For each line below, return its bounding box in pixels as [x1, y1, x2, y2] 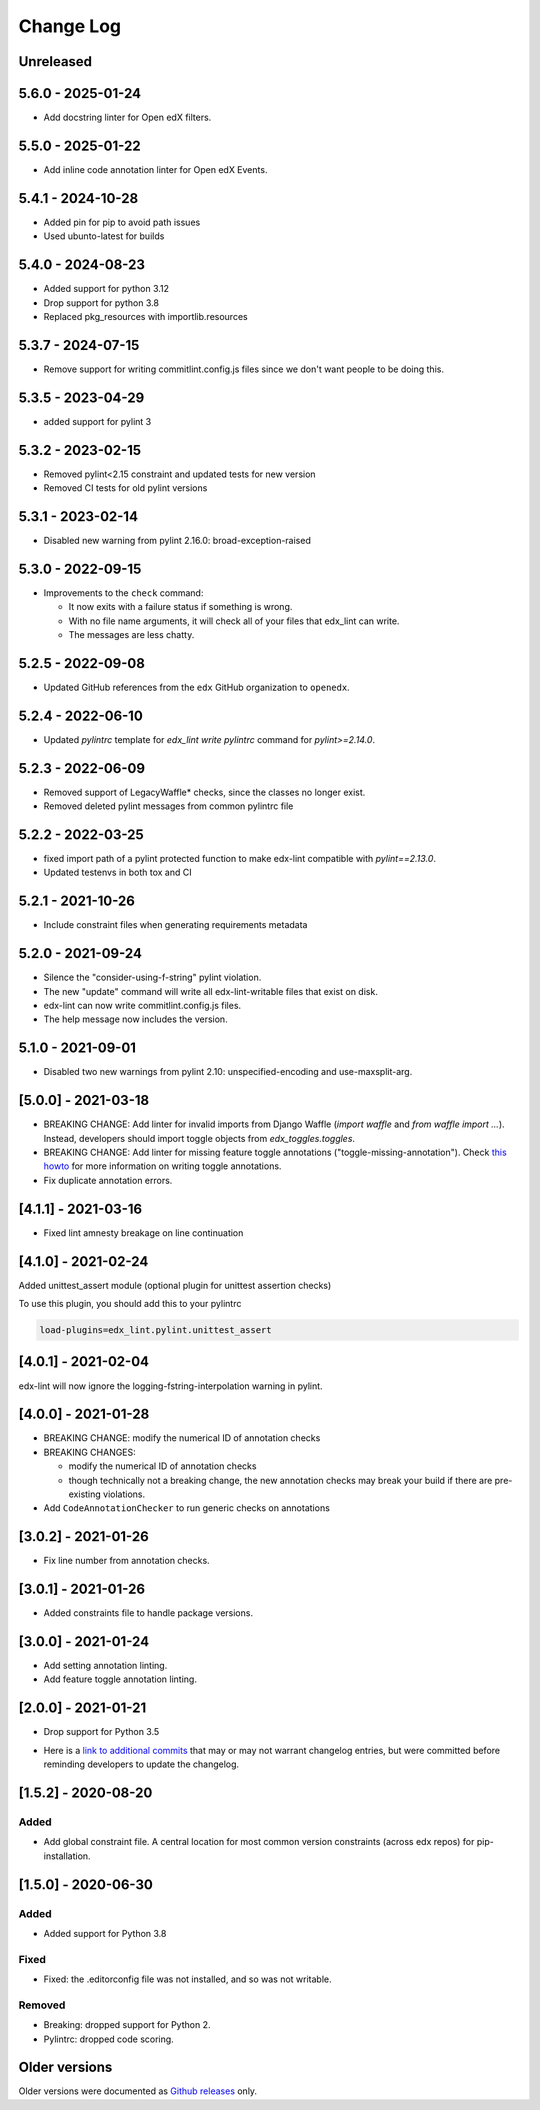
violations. [103, 1488, 146, 1500]
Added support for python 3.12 [43, 283, 170, 295]
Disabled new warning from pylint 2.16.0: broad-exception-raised [43, 534, 312, 546]
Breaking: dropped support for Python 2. [43, 2019, 211, 2031]
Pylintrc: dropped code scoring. [43, 2033, 174, 2045]
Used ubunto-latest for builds [43, 230, 165, 242]
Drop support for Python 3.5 [43, 1726, 160, 1738]
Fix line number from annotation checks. [43, 1555, 210, 1567]
